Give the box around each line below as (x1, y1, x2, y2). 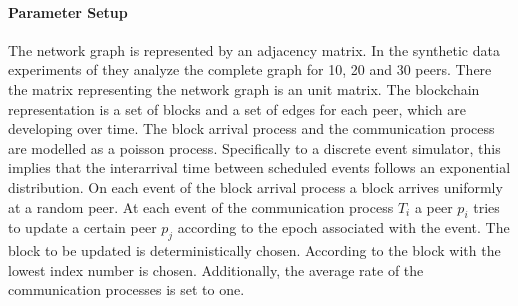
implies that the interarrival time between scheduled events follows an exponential (8, 157, 511, 178)
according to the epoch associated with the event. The (177, 217, 510, 238)
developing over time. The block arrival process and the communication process (8, 118, 495, 139)
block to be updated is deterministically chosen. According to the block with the (8, 240, 501, 261)
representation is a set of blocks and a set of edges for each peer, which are (8, 98, 466, 119)
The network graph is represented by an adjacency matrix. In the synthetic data (8, 39, 500, 60)
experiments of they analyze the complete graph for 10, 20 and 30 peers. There (8, 59, 492, 80)
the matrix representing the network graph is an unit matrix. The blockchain (8, 78, 480, 99)
